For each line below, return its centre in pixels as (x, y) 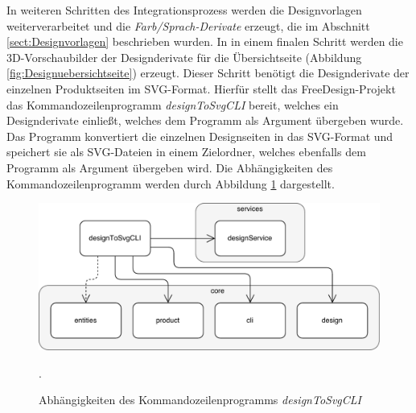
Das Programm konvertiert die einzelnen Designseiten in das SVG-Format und (200, 136)
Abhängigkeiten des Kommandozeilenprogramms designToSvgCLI (200, 400)
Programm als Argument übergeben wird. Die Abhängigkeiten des (170, 167)
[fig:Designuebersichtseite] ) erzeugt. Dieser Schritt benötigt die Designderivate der (208, 73)
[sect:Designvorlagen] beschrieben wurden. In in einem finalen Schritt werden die (205, 41)
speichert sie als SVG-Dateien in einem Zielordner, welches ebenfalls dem (186, 152)
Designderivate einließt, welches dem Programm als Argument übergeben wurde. (205, 120)
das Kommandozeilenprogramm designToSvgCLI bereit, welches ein (173, 104)
